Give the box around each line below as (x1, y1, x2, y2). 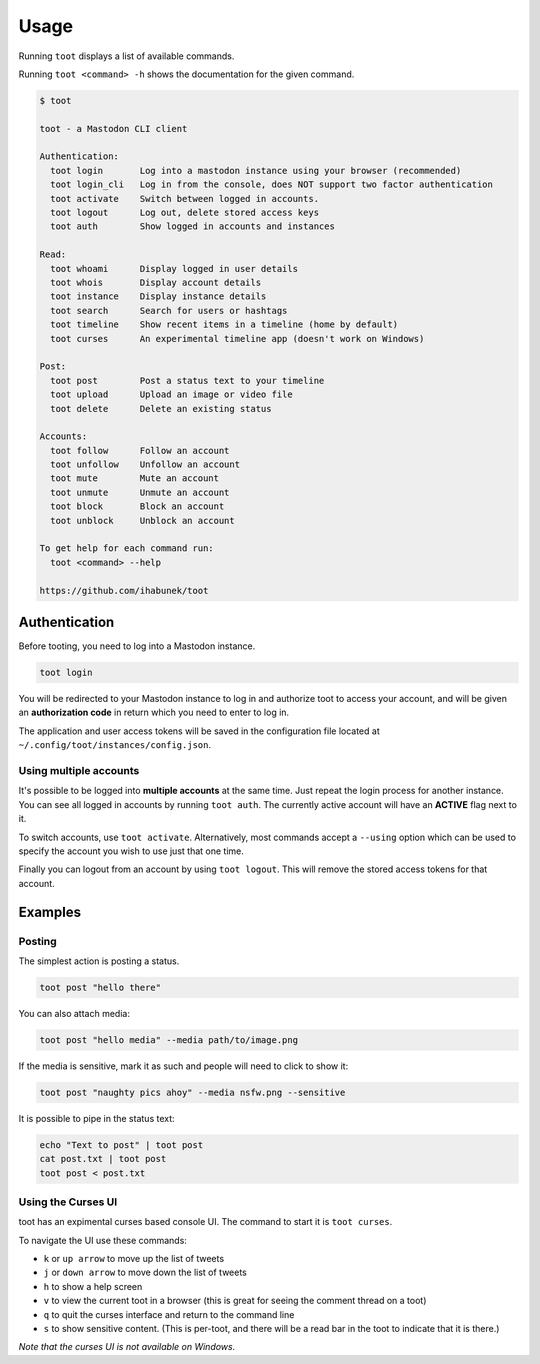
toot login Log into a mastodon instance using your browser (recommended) (50, 165, 462, 176)
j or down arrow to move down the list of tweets (43, 1266, 247, 1279)
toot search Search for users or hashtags (50, 305, 288, 316)
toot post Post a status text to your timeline (50, 375, 325, 386)
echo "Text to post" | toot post (39, 1139, 204, 1150)
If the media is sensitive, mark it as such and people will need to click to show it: (18, 1060, 349, 1072)
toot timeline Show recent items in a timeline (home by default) (50, 319, 399, 330)
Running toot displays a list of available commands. (18, 50, 235, 62)
